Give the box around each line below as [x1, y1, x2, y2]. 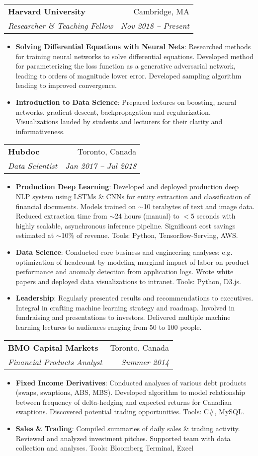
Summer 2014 [121, 356, 169, 368]
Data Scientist [8, 160, 58, 172]
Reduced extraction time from [15, 211, 107, 221]
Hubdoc [8, 146, 40, 157]
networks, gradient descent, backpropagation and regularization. [15, 106, 211, 117]
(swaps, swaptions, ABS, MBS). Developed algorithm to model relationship [15, 387, 245, 397]
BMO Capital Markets [8, 341, 98, 353]
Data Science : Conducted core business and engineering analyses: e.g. [15, 246, 233, 257]
